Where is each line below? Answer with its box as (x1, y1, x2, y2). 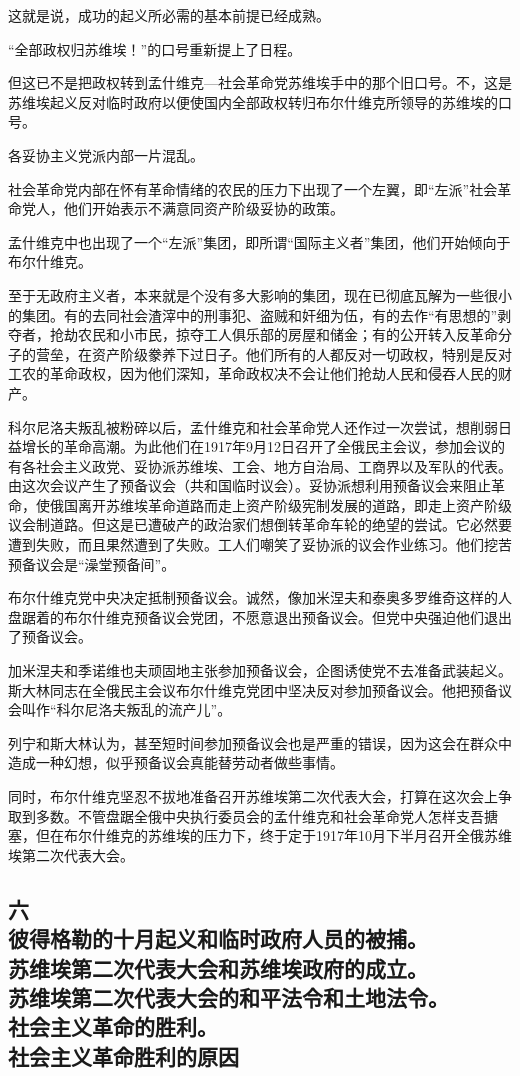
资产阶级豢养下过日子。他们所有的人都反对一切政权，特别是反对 (91, 343, 512, 364)
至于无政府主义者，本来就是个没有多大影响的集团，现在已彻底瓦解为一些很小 (8, 284, 512, 305)
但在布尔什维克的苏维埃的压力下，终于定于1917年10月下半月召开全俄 (35, 825, 484, 846)
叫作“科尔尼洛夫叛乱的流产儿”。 (21, 699, 232, 720)
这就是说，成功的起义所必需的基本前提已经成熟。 (8, 5, 330, 25)
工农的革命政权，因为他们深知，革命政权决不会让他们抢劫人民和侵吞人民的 (8, 363, 498, 384)
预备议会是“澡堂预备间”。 (8, 553, 176, 574)
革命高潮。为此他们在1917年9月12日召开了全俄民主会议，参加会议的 (63, 436, 505, 457)
